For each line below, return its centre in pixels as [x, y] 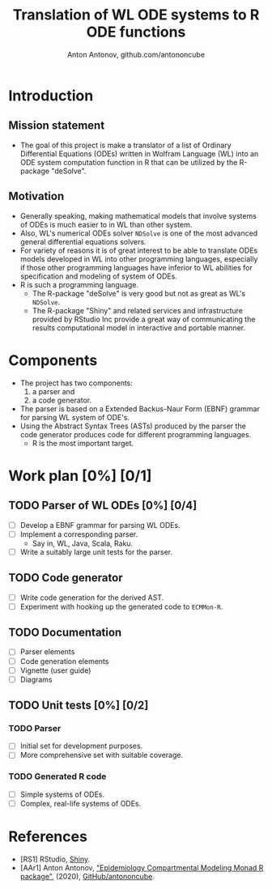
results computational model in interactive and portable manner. [138, 328]
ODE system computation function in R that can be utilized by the [129, 162]
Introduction [51, 96]
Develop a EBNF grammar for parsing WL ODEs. [100, 525]
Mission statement [57, 126]
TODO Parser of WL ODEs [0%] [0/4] [103, 506]
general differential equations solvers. [83, 241]
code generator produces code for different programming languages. [136, 434]
